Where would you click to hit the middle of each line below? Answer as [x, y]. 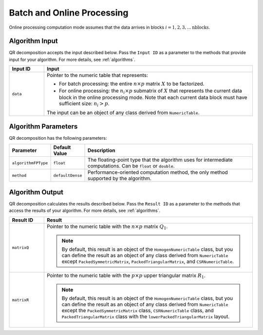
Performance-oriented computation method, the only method [158, 172]
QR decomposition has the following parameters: [58, 138]
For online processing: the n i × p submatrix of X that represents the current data [150, 91]
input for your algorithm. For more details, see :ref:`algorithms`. [72, 59]
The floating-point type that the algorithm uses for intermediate [160, 160]
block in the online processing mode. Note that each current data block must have [153, 97]
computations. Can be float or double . [131, 166]
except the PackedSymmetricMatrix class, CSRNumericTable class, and [138, 311]
